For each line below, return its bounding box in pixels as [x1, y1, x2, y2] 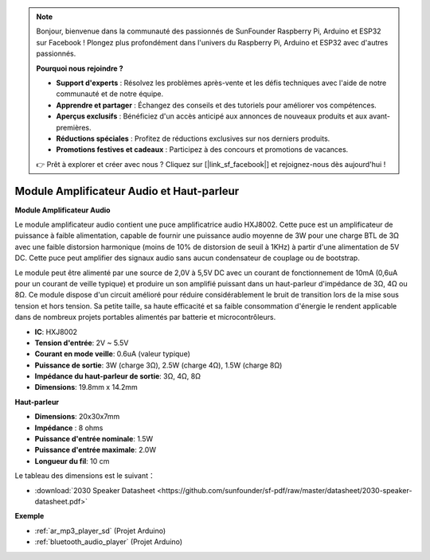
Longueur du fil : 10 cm [34, 456, 110, 465]
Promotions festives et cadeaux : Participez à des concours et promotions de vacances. [56, 145, 349, 154]
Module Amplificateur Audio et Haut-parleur [14, 184, 240, 198]
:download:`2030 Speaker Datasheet [34, 485, 155, 495]
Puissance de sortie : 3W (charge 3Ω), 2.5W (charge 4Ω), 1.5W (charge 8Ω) [34, 360, 283, 370]
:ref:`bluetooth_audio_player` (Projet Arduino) [34, 537, 183, 546]
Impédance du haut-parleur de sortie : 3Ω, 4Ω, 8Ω [34, 371, 201, 381]
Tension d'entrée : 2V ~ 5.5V [34, 338, 129, 348]
